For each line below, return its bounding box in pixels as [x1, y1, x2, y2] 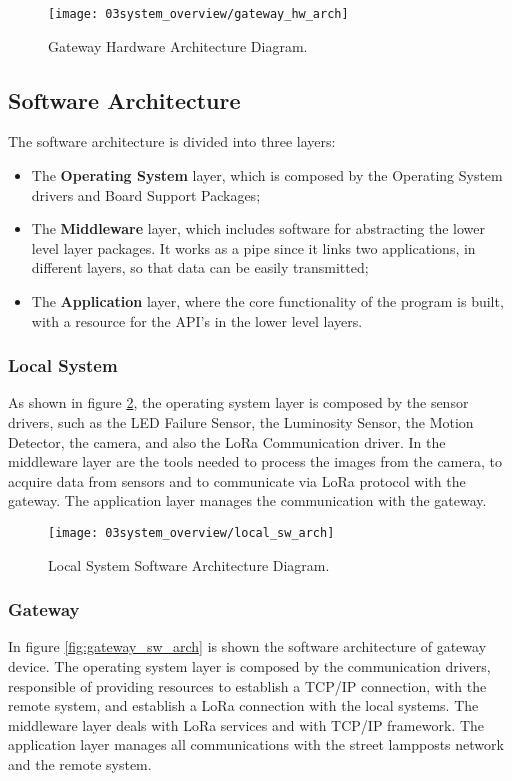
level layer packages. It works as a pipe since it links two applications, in [31, 237, 476, 258]
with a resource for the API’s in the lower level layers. [31, 310, 363, 331]
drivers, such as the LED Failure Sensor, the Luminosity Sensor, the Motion [8, 412, 474, 433]
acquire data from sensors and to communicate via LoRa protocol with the [8, 470, 466, 491]
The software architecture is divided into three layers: [8, 131, 336, 152]
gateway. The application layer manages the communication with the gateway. [8, 490, 487, 511]
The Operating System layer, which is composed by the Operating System [31, 165, 503, 186]
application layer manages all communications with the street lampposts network [8, 734, 504, 755]
